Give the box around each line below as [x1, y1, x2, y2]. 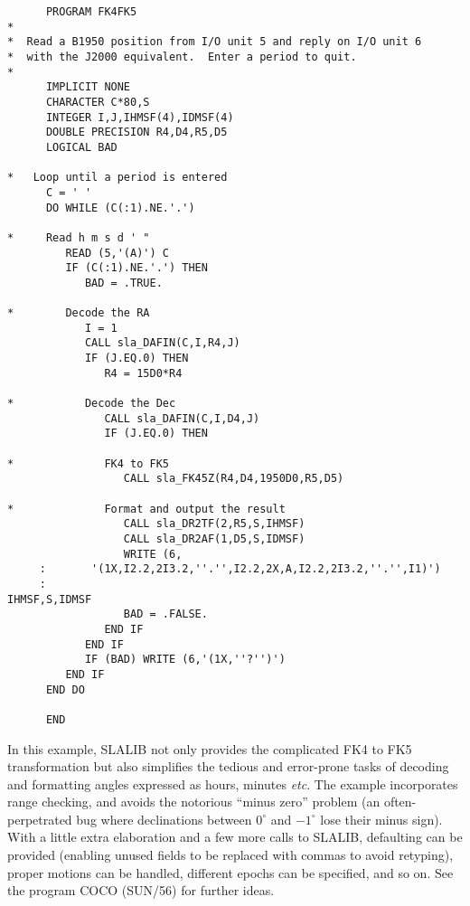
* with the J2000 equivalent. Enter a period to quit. [7, 50, 357, 63]
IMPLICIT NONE [45, 80, 131, 94]
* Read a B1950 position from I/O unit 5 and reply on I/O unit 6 [7, 35, 422, 49]
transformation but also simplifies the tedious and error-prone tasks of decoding [7, 757, 449, 776]
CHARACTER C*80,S [45, 95, 150, 109]
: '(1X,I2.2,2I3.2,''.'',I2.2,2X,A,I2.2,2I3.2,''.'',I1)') [39, 562, 441, 576]
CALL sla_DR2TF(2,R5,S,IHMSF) [123, 517, 305, 531]
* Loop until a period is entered [7, 171, 228, 184]
